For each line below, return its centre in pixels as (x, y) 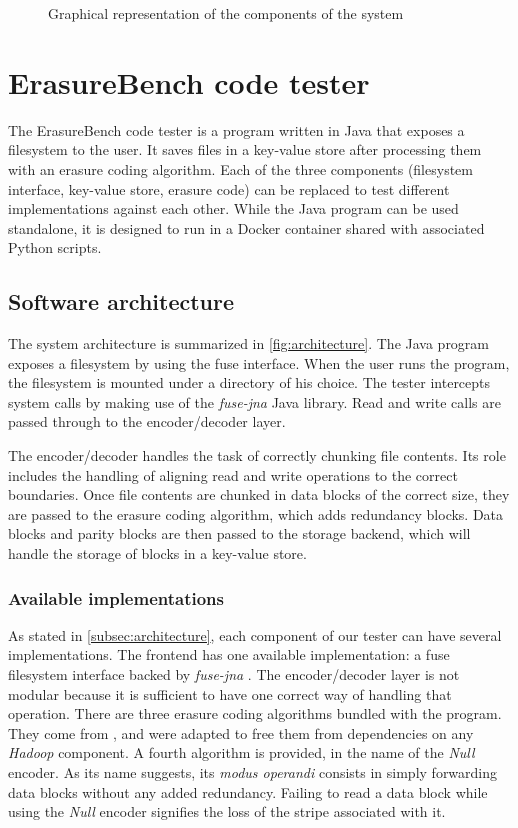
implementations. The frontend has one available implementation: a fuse (229, 654)
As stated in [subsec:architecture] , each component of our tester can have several (255, 634)
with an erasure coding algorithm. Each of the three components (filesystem (240, 168)
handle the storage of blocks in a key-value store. (157, 553)
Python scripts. (55, 247)
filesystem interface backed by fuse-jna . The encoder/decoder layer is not (234, 674)
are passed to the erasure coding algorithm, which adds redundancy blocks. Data (256, 513)
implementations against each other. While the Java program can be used (233, 208)
